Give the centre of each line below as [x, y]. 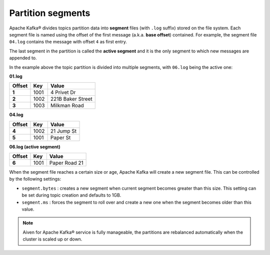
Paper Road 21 [66, 163]
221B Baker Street [71, 99]
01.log [16, 76]
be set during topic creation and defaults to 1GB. [71, 195]
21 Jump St [63, 131]
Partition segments [50, 13]
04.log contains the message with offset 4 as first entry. [68, 42]
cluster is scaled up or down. [52, 239]
